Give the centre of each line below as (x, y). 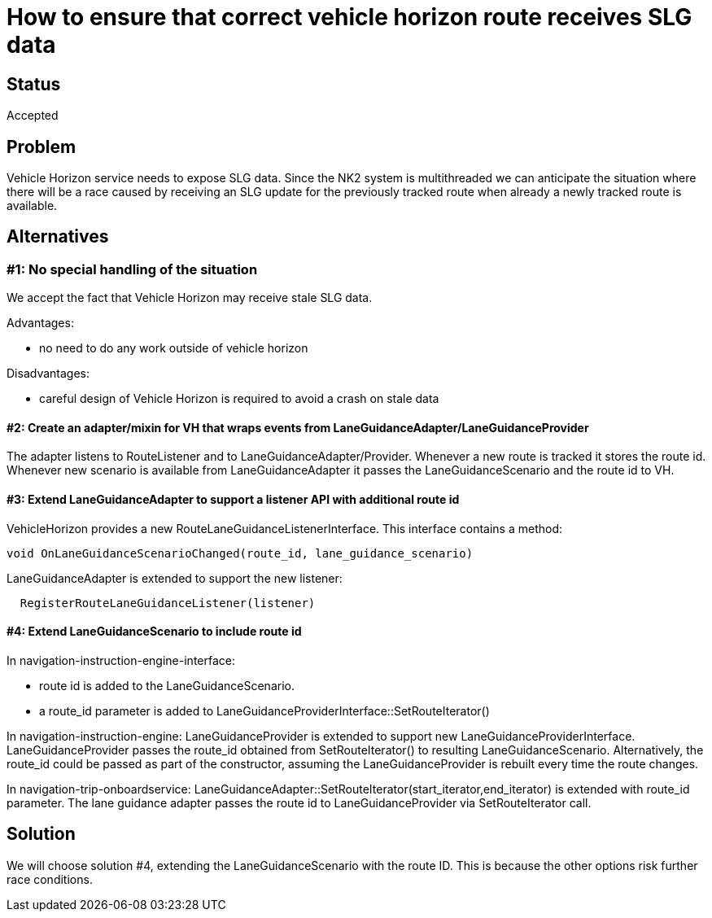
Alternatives (58, 237)
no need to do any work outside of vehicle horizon (174, 348)
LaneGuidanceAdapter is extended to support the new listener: (175, 578)
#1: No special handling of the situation (132, 269)
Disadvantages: (48, 374)
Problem (41, 146)
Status (34, 84)
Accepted (33, 116)
